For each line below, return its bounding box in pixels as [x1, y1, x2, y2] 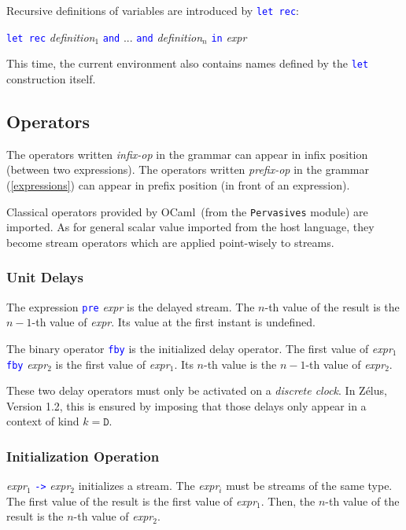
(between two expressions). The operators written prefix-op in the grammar [6, 161, 369, 178]
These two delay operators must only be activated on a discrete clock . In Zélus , [6, 382, 387, 399]
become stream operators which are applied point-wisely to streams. [6, 234, 334, 250]
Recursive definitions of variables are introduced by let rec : [6, 2, 299, 18]
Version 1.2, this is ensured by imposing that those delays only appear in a [6, 397, 367, 414]
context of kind [6, 413, 79, 429]
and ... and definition [102, 28, 203, 45]
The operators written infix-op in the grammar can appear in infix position [6, 145, 368, 162]
